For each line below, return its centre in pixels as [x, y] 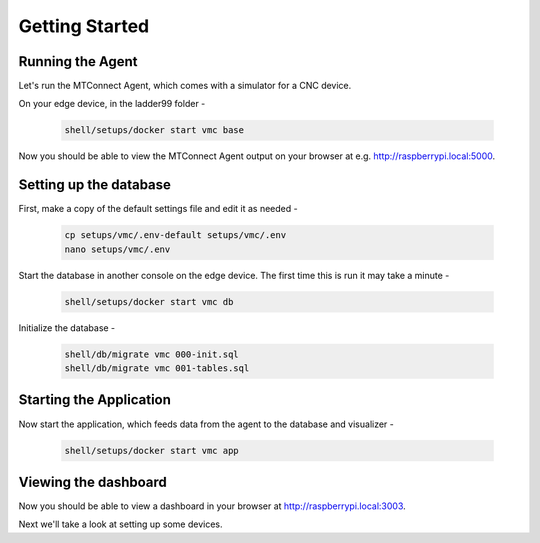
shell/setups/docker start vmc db [149, 301]
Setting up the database [95, 185]
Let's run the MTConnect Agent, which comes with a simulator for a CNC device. [185, 86]
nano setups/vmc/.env [117, 249]
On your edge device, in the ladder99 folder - [112, 104]
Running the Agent [78, 61]
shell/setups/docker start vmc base [154, 130]
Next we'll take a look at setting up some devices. [120, 524]
